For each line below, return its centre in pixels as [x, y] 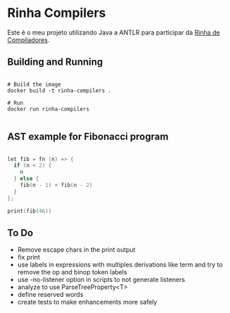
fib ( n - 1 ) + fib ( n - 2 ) [56, 185]
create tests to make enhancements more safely [87, 302]
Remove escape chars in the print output [76, 250]
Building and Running [55, 62]
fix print [29, 257]
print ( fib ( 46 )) [30, 211]
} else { [26, 179]
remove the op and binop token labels [72, 272]
